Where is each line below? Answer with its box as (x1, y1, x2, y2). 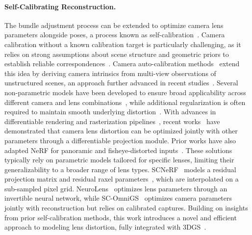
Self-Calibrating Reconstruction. (4, 1, 116, 11)
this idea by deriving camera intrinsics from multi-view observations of (4, 68, 216, 78)
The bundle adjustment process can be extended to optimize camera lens (4, 20, 224, 30)
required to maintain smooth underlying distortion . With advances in (4, 106, 216, 117)
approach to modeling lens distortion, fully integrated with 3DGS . (4, 222, 206, 232)
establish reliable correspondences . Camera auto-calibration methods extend (4, 58, 240, 69)
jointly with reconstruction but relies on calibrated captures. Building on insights (4, 203, 248, 213)
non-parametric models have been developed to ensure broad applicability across (4, 87, 246, 97)
